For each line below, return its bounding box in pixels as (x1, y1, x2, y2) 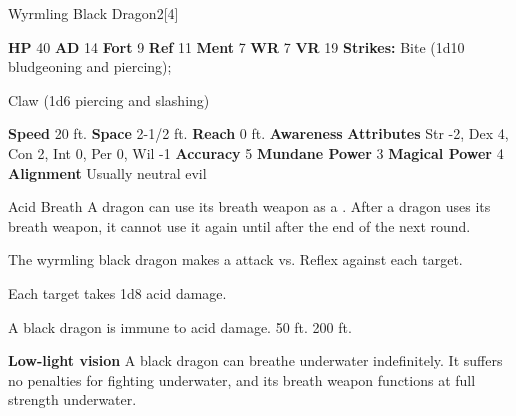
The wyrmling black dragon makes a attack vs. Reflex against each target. (8, 249, 463, 270)
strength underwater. (8, 389, 137, 410)
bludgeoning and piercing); (8, 56, 172, 77)
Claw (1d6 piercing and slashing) (8, 89, 210, 110)
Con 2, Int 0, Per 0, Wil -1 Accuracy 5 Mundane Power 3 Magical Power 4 (8, 142, 504, 163)
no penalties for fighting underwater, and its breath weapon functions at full (8, 369, 476, 390)
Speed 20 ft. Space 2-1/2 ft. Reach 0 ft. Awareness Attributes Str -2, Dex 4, (8, 123, 509, 144)
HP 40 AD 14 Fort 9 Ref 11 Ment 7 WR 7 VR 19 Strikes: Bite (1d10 (8, 36, 465, 57)
